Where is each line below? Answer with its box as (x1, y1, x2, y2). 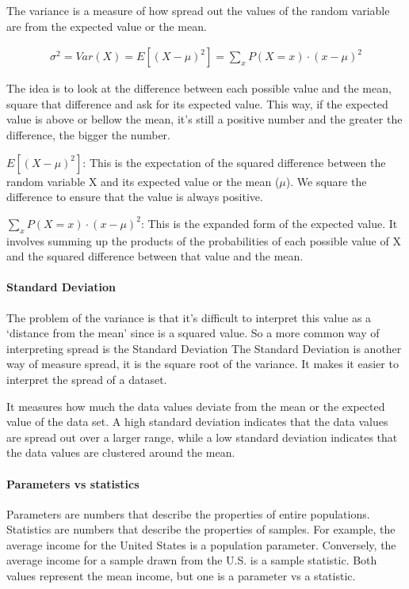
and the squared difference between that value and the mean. (6, 248, 304, 264)
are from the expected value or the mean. (6, 17, 207, 34)
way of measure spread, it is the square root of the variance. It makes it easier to (6, 355, 399, 372)
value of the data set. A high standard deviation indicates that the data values (6, 413, 388, 430)
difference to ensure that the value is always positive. (6, 188, 263, 205)
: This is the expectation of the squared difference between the (82, 154, 386, 170)
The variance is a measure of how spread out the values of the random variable (6, 2, 390, 18)
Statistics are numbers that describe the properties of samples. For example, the (6, 521, 396, 538)
